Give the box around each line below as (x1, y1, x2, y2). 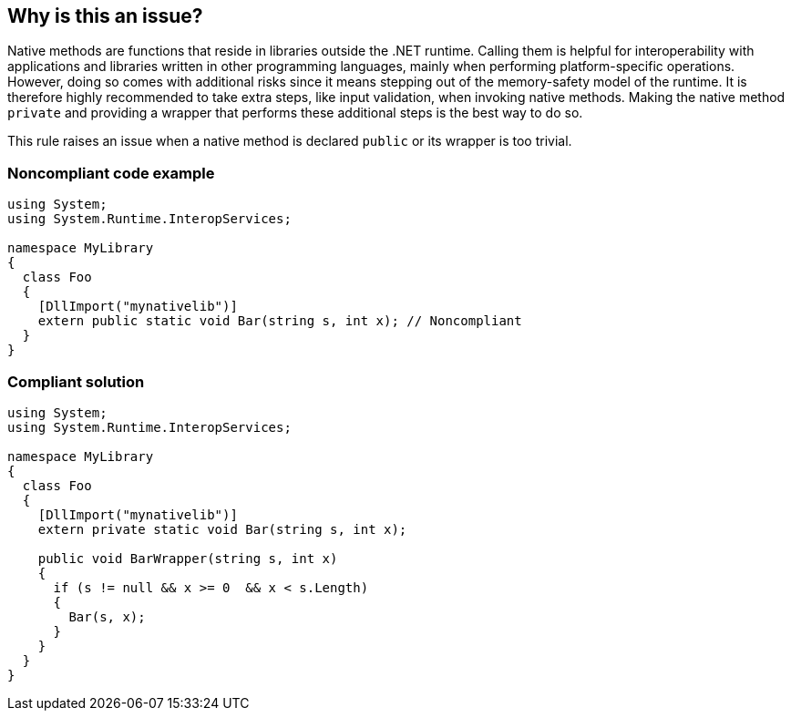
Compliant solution (7, 372, 145, 391)
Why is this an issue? (7, 5, 203, 27)
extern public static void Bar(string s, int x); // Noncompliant (37, 313, 522, 329)
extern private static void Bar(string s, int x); (37, 521, 407, 537)
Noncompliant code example (7, 163, 215, 182)
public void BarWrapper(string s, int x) (37, 550, 338, 566)
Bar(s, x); (68, 609, 146, 624)
